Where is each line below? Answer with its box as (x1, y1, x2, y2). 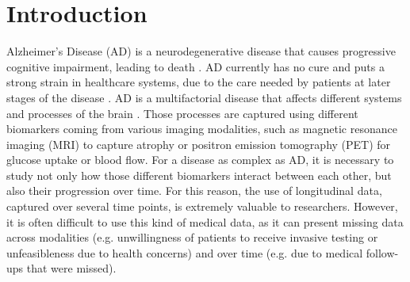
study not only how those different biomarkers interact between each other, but (6, 166, 392, 183)
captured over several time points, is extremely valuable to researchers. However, (6, 198, 398, 215)
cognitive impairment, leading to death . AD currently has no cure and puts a (6, 58, 385, 74)
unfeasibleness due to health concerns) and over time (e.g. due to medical (6, 244, 363, 261)
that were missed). (26, 260, 117, 276)
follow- (366, 244, 399, 261)
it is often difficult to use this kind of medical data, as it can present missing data (6, 213, 404, 230)
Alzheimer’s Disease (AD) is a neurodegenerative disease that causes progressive (6, 43, 396, 59)
